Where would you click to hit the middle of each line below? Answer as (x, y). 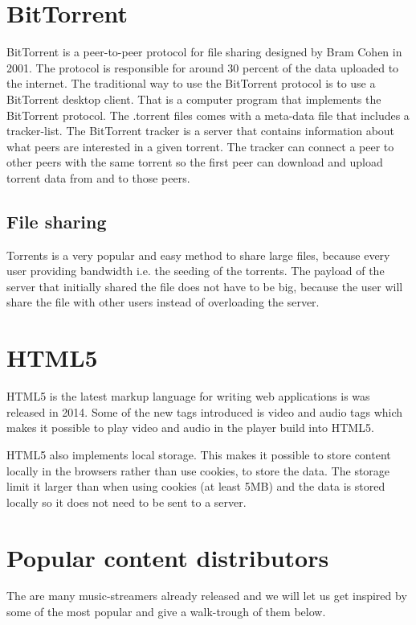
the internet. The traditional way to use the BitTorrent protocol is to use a (191, 83)
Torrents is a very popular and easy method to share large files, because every (198, 255)
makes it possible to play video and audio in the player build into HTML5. (190, 428)
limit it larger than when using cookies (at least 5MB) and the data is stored (196, 486)
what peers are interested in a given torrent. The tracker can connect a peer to (200, 146)
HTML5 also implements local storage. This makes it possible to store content (199, 454)
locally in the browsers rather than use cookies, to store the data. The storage (198, 470)
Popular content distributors (168, 557)
